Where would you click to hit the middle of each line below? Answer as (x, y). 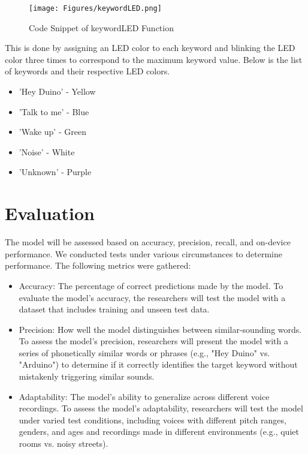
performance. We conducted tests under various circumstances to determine (144, 253)
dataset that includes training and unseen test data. (114, 309)
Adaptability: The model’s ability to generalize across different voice (144, 396)
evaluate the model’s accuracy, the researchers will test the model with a (152, 297)
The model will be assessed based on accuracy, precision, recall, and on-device (148, 242)
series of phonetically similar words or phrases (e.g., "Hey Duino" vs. (144, 352)
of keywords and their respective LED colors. (87, 71)
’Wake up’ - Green (52, 132)
